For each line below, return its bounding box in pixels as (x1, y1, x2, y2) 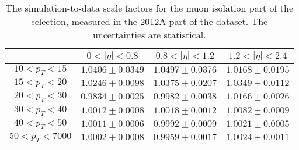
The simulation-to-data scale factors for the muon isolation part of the (5, 1, 294, 15)
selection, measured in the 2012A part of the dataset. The (31, 15, 268, 28)
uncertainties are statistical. (92, 28, 206, 41)
